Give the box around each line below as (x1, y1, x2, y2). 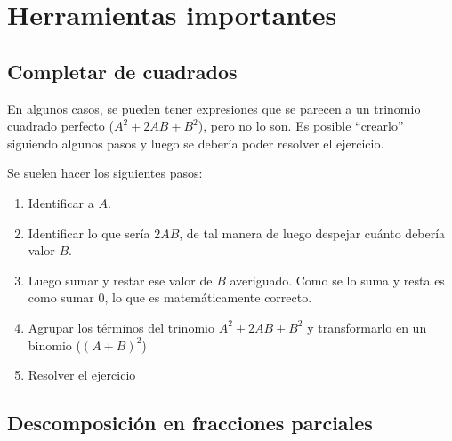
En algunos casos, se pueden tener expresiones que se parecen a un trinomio (7, 99, 421, 117)
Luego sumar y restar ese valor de (28, 270, 213, 289)
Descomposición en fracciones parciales (7, 409, 373, 437)
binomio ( (28, 335, 81, 354)
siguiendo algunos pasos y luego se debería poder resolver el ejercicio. (7, 133, 384, 152)
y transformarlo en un (307, 317, 427, 336)
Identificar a (28, 193, 94, 212)
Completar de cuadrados (7, 57, 238, 84)
